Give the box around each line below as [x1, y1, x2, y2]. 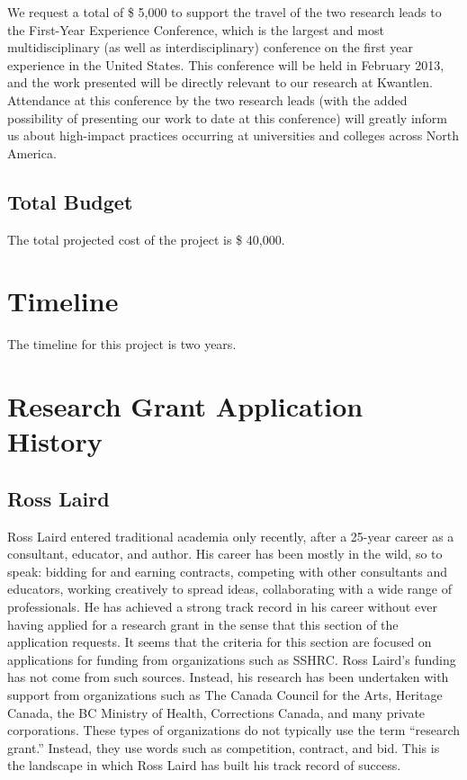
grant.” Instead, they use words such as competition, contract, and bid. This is [7, 738, 440, 757]
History [7, 423, 103, 460]
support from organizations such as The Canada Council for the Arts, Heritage [7, 685, 443, 704]
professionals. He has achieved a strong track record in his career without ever [7, 597, 437, 615]
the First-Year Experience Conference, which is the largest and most [7, 20, 384, 39]
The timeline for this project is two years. [7, 335, 237, 354]
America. [7, 143, 57, 162]
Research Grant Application [7, 388, 364, 425]
